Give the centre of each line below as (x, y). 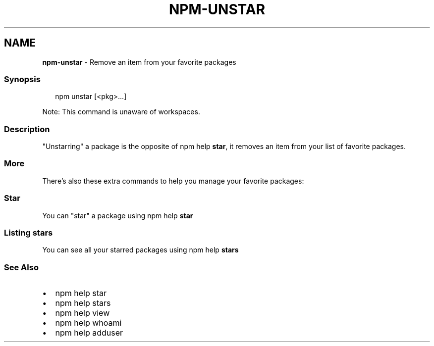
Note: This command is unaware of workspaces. (121, 112)
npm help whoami (88, 323)
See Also (21, 267)
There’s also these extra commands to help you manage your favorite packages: (173, 181)
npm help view (82, 313)
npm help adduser (89, 333)
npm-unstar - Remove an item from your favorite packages (139, 62)
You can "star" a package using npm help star (118, 215)
